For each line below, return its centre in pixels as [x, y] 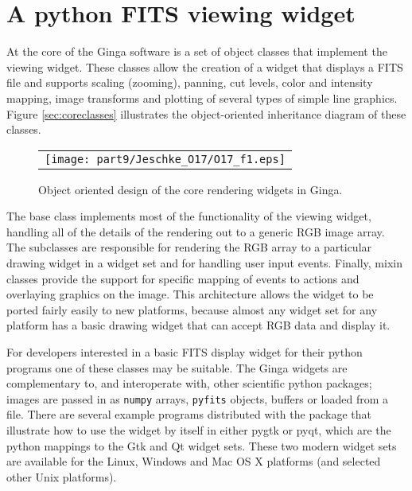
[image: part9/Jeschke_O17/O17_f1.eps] [165, 159]
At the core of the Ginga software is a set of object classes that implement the [197, 51]
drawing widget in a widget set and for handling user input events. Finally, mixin [204, 263]
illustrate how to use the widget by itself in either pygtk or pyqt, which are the [199, 430]
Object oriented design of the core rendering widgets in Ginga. [190, 189]
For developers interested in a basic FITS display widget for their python [185, 352]
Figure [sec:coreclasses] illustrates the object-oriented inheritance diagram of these [206, 113]
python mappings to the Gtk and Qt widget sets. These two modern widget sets [202, 445]
